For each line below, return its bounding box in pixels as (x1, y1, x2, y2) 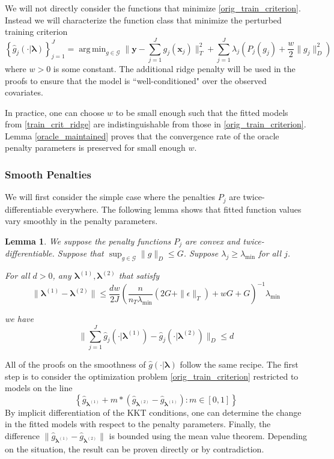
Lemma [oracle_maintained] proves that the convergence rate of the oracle (5, 129, 279, 142)
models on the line (5, 381, 73, 394)
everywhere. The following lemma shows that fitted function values (55, 202, 302, 215)
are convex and (185, 234, 240, 247)
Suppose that (57, 247, 104, 260)
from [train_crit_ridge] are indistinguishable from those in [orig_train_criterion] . (5, 118, 306, 130)
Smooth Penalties (5, 166, 91, 181)
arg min (79, 44, 106, 53)
